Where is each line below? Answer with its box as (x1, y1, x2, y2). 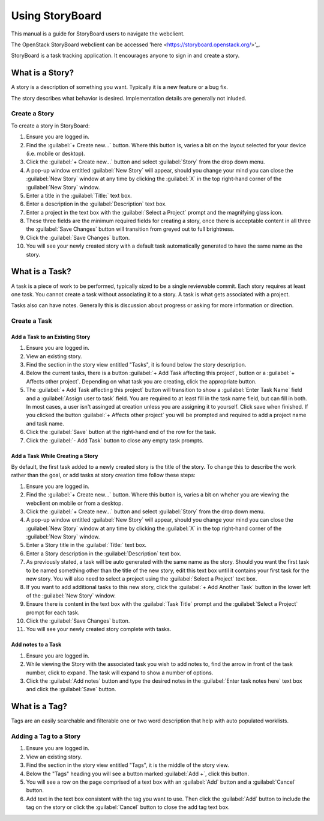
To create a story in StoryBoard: (11, 122, 90, 129)
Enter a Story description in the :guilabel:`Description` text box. (26, 550, 182, 557)
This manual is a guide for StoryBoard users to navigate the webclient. (11, 30, 185, 37)
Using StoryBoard (11, 9, 102, 22)
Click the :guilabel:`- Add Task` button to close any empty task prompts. (26, 436, 204, 444)
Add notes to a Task (11, 641, 62, 649)
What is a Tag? (11, 701, 67, 712)
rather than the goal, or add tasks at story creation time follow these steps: (11, 472, 196, 479)
